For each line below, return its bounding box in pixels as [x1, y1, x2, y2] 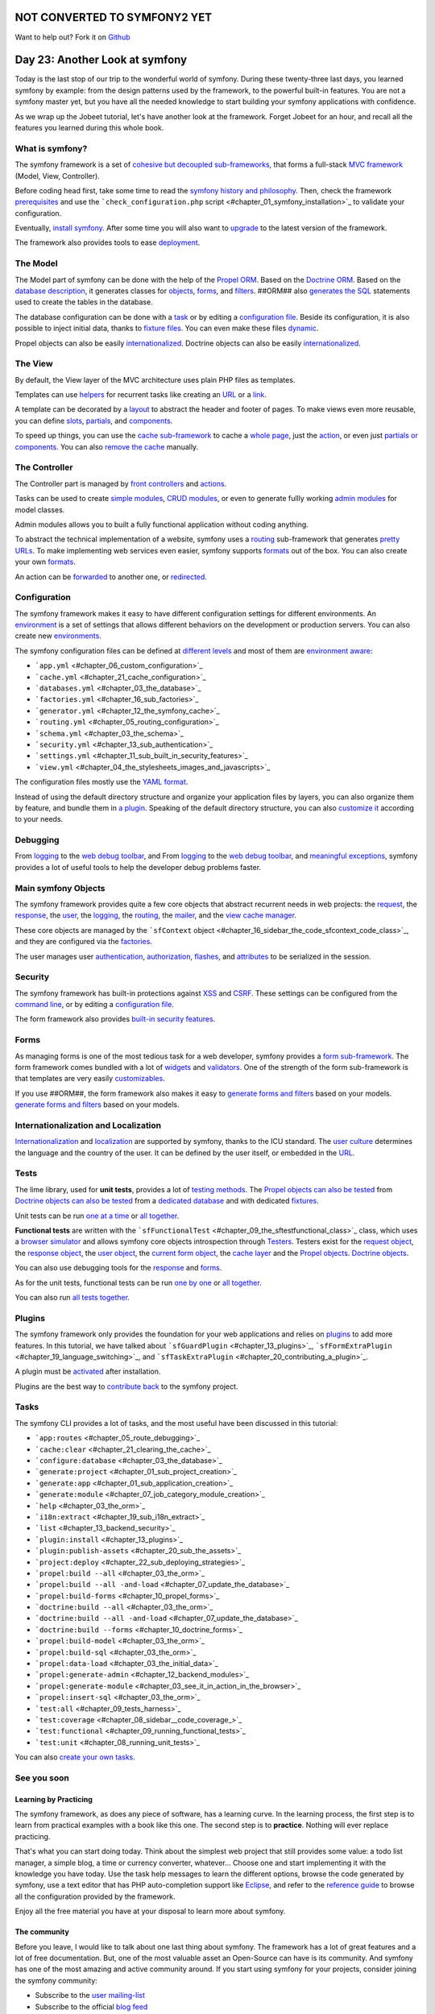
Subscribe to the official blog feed [35, 2002, 148, 2012]
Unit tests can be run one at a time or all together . [14, 1211, 180, 1220]
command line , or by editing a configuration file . [14, 1000, 175, 1009]
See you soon [14, 1772, 70, 1784]
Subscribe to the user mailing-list [35, 1991, 145, 2000]
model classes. [14, 504, 65, 515]
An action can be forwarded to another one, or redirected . [14, 572, 207, 582]
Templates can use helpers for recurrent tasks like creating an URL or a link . [14, 390, 267, 400]
